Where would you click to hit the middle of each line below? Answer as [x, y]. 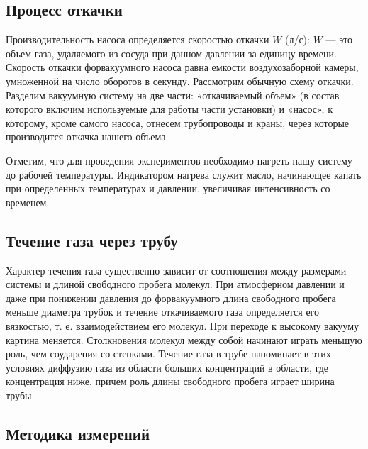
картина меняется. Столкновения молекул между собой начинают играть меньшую [184, 339]
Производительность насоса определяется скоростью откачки [138, 39]
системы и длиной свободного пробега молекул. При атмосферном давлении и [175, 284]
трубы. [20, 395]
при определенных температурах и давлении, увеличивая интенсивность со [168, 188]
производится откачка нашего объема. [87, 137]
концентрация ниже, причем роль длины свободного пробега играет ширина [170, 381]
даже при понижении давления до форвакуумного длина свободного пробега [171, 298]
